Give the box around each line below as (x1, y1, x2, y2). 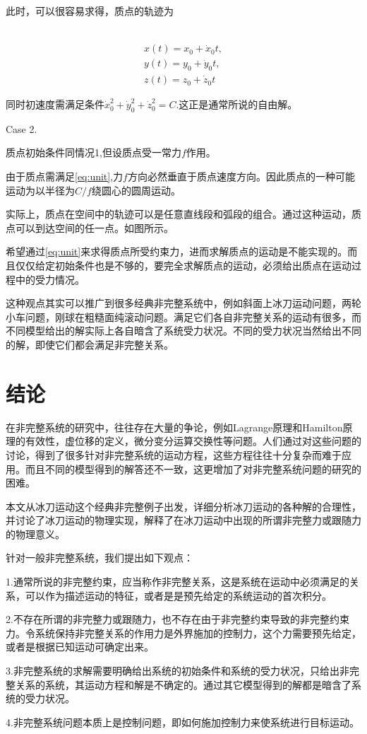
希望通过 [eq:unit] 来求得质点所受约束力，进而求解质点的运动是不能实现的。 (6, 244, 348, 259)
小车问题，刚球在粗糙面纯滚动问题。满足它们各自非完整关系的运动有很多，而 (6, 309, 361, 324)
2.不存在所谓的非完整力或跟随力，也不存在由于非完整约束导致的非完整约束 (6, 612, 349, 627)
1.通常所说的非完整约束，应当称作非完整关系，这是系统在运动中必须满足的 (6, 574, 349, 589)
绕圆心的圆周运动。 (91, 182, 181, 197)
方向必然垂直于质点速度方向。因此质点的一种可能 (127, 169, 355, 184)
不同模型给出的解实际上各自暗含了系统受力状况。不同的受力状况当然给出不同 (6, 323, 361, 338)
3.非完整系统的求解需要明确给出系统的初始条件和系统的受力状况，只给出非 (6, 663, 349, 678)
